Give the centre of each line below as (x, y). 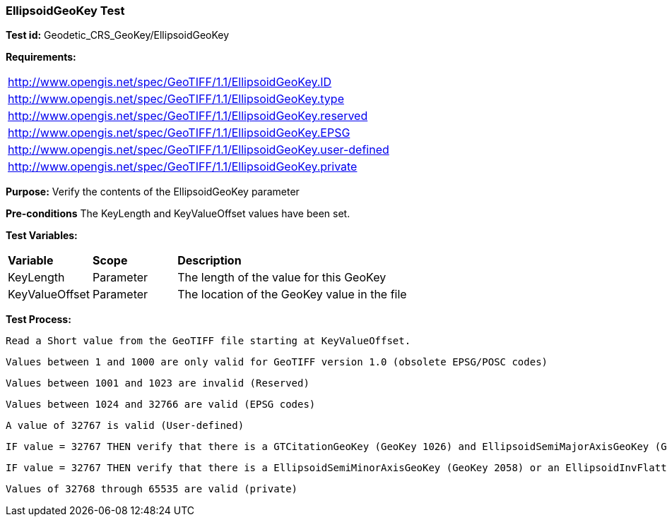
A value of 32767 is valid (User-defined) (125, 426)
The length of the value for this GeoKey (282, 278)
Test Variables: (42, 236)
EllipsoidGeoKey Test (65, 11)
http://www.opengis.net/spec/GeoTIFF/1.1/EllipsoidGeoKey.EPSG (179, 133)
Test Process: (39, 320)
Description (209, 261)
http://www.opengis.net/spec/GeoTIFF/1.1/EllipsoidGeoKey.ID (170, 82)
